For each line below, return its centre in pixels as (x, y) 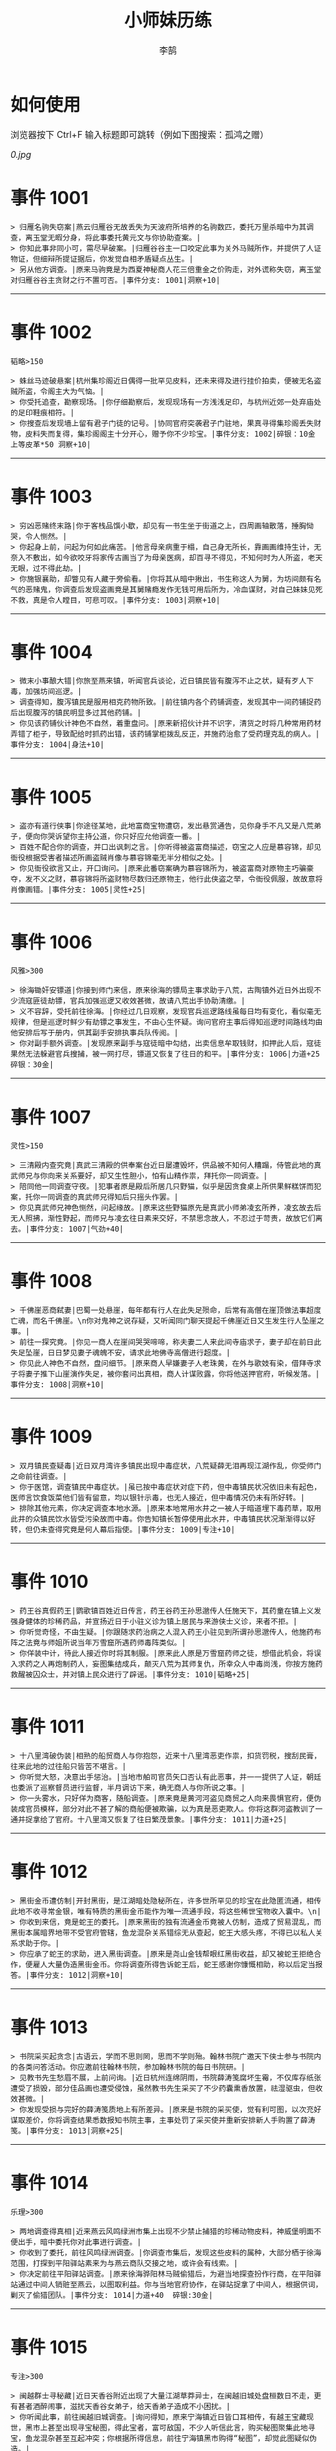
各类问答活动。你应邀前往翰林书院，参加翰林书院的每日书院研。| (131, 2067)
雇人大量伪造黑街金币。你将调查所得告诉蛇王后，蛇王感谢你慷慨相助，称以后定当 (174, 1964)
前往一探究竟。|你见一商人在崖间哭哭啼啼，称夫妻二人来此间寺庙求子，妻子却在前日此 (170, 1342)
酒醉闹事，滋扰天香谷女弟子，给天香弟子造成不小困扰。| (131, 2406)
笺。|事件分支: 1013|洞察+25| (67, 2131)
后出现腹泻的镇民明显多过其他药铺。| (76, 713)
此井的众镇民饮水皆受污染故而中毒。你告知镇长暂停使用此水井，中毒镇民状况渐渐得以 (159, 1519)
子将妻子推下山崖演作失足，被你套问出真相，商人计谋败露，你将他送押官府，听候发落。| (165, 1374)
